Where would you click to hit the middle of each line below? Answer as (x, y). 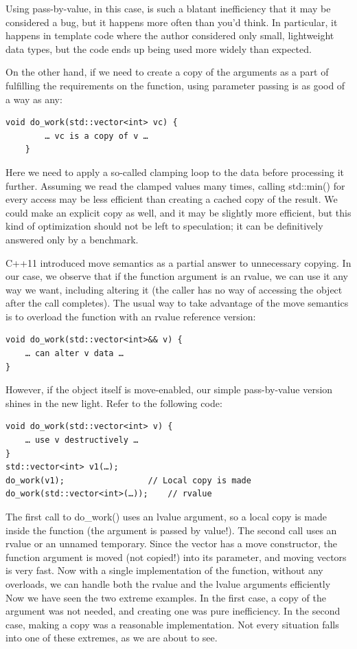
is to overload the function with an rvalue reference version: (131, 316)
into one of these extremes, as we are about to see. (112, 638)
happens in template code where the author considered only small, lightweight (170, 35)
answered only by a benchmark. (72, 239)
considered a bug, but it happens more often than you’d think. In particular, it (172, 22)
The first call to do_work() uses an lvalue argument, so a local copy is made (166, 516)
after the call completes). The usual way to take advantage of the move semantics (177, 303)
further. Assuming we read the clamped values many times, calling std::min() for (175, 185)
